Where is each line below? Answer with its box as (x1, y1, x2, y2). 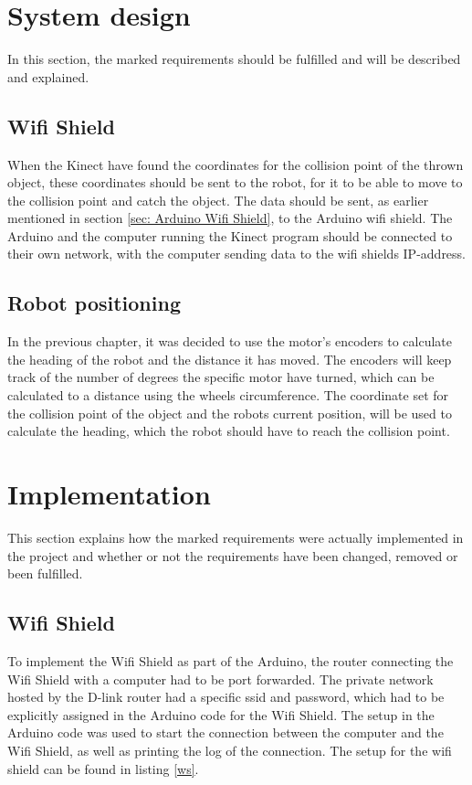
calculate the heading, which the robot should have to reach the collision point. (7, 421, 450, 440)
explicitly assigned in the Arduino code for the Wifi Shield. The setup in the (7, 705, 435, 724)
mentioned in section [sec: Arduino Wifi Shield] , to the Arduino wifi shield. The (7, 208, 453, 228)
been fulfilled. (7, 564, 83, 583)
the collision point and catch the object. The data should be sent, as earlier (7, 190, 429, 209)
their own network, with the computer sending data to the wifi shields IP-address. (7, 244, 467, 263)
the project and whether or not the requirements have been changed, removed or (7, 546, 458, 565)
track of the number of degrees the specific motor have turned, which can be (7, 367, 435, 387)
